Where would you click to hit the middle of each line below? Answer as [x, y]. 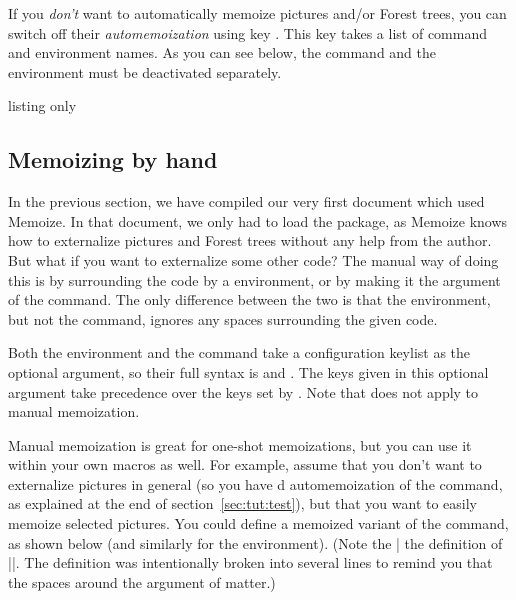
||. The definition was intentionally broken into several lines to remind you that [250, 562]
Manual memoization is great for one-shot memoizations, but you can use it [240, 444]
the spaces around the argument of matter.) [142, 581]
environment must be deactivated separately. [145, 71]
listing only [42, 105]
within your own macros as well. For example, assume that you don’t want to [245, 464]
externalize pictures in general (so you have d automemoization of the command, [255, 483]
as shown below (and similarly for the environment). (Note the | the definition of [255, 542]
